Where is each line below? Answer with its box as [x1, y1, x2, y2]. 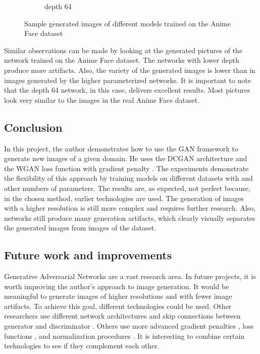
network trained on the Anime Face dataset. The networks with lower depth [4, 55, 239, 65]
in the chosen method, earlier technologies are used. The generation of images [4, 192, 244, 203]
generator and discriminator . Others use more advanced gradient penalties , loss [4, 321, 254, 331]
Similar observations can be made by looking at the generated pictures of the [4, 45, 243, 55]
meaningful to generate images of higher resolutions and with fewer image [4, 291, 232, 301]
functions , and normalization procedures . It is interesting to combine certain [4, 330, 245, 341]
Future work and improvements [4, 247, 172, 263]
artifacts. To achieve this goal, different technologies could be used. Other [4, 300, 232, 311]
